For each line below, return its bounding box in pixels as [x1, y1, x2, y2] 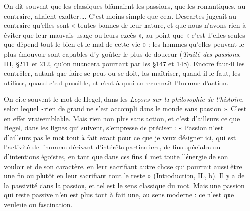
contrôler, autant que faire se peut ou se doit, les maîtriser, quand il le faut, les [4, 68, 240, 78]
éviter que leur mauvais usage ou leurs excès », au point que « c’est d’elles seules [4, 29, 245, 40]
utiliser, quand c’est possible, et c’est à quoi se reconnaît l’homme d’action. [4, 77, 229, 87]
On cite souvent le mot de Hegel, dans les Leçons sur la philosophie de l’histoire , [4, 94, 244, 104]
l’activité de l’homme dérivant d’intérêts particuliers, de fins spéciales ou [4, 142, 221, 152]
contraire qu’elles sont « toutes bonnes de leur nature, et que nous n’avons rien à [4, 20, 246, 30]
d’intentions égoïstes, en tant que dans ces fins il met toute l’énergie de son [4, 151, 228, 161]
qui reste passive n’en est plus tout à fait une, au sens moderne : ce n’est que [4, 190, 234, 200]
